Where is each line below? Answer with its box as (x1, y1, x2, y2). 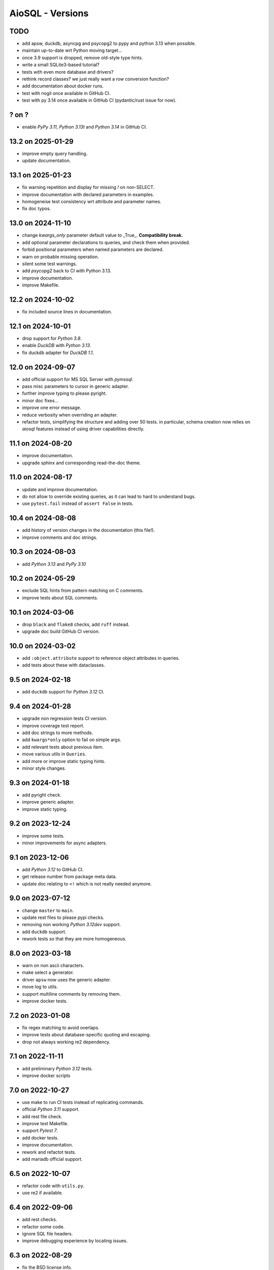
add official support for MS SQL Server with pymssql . (22, 376, 134, 382)
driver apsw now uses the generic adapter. (22, 976, 111, 982)
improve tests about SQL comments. (22, 594, 98, 600)
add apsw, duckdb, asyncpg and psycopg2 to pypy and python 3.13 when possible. (22, 41, 196, 47)
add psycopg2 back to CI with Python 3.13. (22, 268, 112, 274)
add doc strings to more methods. (22, 729, 93, 736)
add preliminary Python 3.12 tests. (22, 1065, 93, 1071)
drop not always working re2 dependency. (22, 1039, 111, 1045)
